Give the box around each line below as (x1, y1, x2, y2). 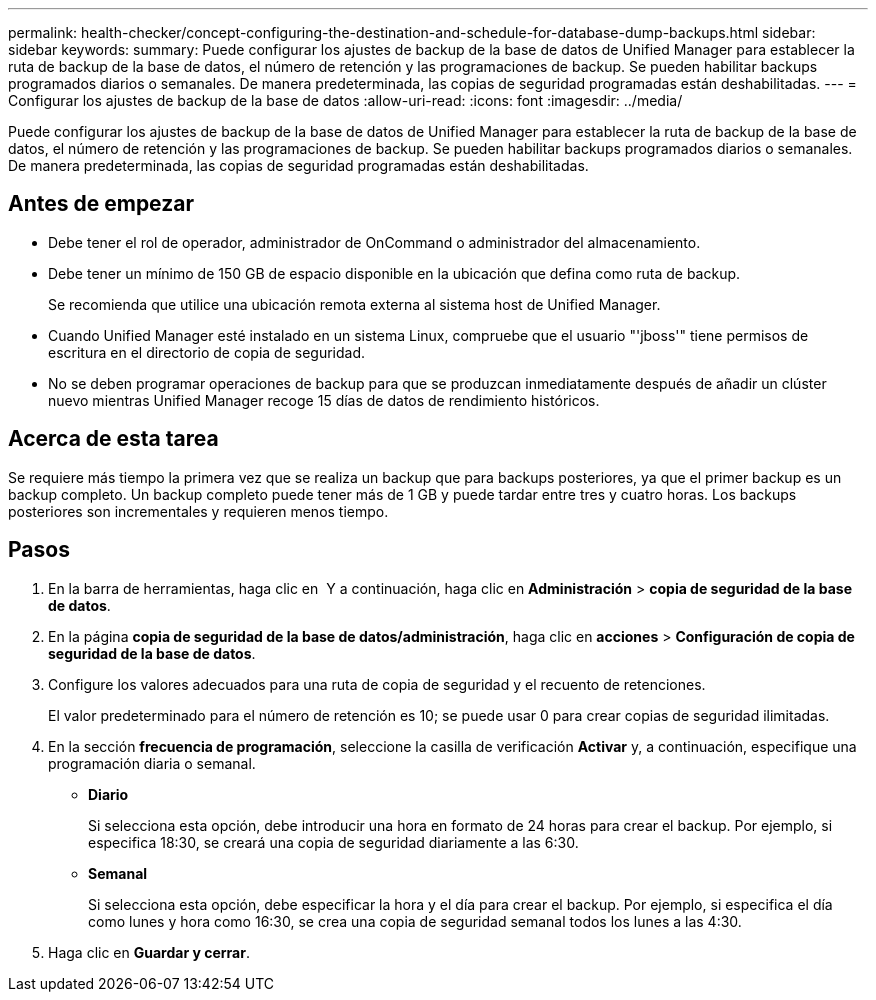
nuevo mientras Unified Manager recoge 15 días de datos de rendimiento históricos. (48, 391, 600, 409)
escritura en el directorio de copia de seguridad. (48, 343, 366, 361)
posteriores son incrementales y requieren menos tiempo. (8, 502, 389, 520)
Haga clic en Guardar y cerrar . (48, 943, 250, 961)
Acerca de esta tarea (8, 426, 219, 452)
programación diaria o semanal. (48, 754, 256, 772)
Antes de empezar (8, 191, 194, 217)
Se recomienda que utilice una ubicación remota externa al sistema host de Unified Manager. (48, 295, 661, 313)
